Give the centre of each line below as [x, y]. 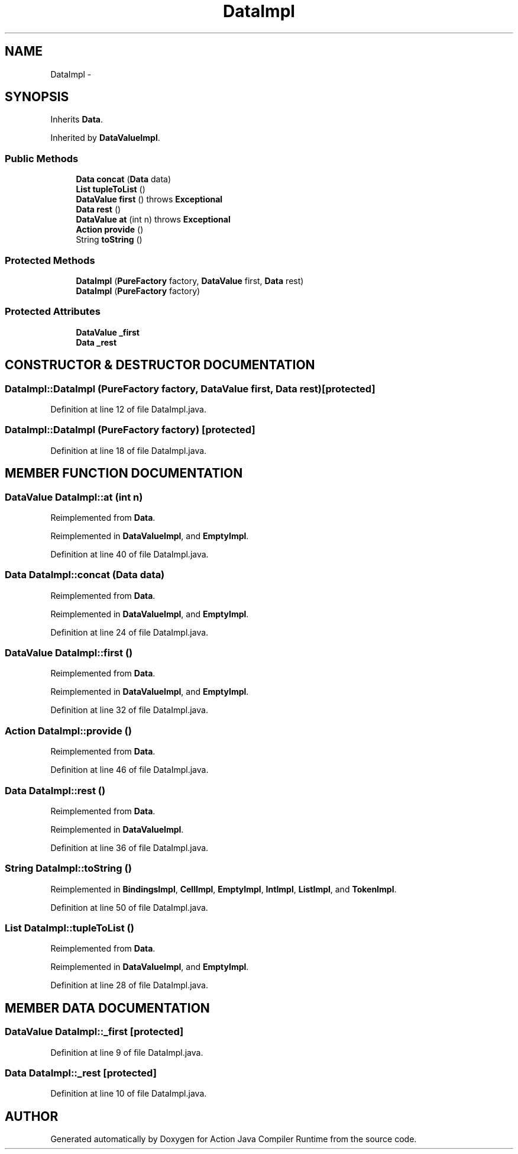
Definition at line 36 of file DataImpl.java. [129, 847]
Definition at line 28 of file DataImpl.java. [129, 985]
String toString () [109, 240]
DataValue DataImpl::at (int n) [74, 497]
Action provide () [110, 230]
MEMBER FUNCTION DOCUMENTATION [124, 473]
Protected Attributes [53, 312]
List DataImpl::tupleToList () [69, 928]
